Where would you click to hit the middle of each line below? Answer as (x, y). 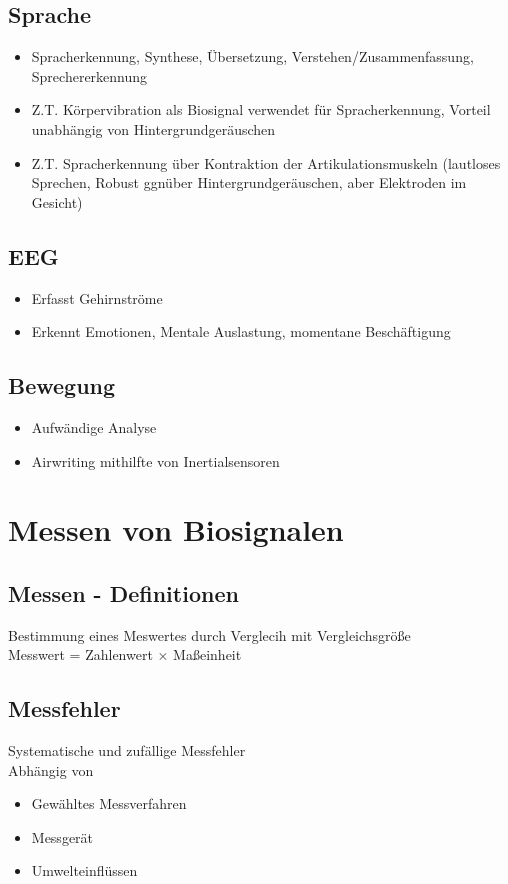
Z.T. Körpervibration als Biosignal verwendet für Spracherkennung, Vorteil (261, 109)
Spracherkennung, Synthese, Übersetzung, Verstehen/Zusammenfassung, (252, 56)
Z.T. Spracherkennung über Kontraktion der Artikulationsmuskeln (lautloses (266, 162)
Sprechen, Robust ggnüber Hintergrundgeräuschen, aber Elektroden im (249, 182)
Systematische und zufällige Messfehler (127, 750)
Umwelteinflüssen (84, 870)
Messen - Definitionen (123, 592)
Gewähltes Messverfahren (109, 803)
